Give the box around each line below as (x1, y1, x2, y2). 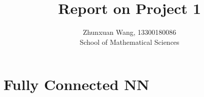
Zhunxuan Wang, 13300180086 (82, 27, 176, 37)
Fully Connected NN (3, 74, 149, 95)
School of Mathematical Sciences (79, 36, 179, 47)
